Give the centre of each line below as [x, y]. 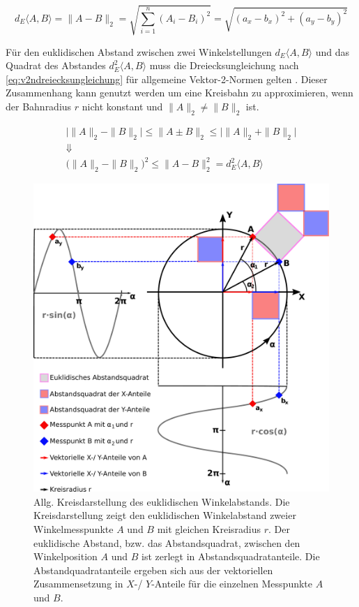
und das [332, 51]
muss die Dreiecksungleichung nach [224, 65]
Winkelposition [66, 556]
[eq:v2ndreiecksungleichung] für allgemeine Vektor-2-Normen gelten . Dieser [167, 79]
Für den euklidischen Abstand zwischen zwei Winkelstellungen [139, 51]
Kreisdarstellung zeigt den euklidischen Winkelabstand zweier [165, 515]
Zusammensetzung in [78, 584]
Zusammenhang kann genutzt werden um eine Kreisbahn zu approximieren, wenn [179, 93]
